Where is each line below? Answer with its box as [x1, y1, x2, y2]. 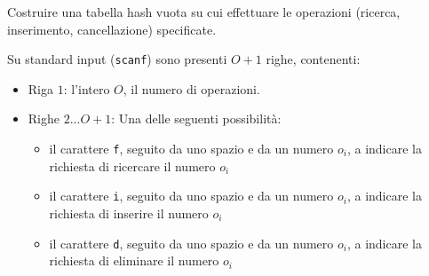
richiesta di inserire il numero [49, 203, 209, 222]
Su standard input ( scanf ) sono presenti [7, 50, 227, 68]
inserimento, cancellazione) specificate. [7, 20, 217, 38]
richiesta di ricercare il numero [49, 156, 216, 175]
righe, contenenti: [266, 50, 361, 68]
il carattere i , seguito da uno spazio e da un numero [49, 186, 334, 205]
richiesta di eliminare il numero [49, 251, 219, 270]
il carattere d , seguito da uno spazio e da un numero [49, 233, 334, 252]
